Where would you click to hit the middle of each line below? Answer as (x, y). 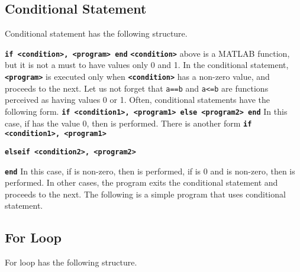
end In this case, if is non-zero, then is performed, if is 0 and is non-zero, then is (150, 171)
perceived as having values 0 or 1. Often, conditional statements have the (137, 100)
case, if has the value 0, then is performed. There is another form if (128, 123)
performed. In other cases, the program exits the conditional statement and (141, 182)
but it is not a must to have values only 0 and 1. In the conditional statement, (147, 65)
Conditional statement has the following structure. (96, 33)
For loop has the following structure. (71, 262)
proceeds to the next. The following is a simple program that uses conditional (145, 194)
